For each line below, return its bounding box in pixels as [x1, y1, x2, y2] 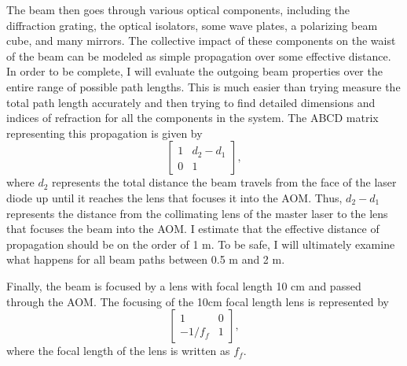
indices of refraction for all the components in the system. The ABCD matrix [6, 109, 379, 126]
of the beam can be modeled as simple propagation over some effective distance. [6, 47, 391, 64]
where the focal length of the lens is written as [6, 342, 230, 359]
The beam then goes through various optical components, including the [6, 2, 350, 17]
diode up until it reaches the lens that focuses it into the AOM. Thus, [6, 189, 343, 205]
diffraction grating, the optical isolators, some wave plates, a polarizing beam [6, 17, 378, 33]
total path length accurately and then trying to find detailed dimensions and [6, 94, 376, 110]
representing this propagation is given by [6, 124, 203, 141]
